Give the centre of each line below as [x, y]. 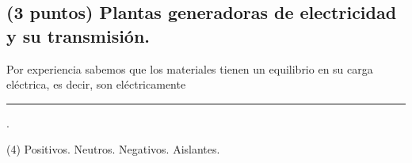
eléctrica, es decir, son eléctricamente [96, 84]
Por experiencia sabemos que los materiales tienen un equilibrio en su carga [190, 68]
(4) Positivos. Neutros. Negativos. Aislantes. [113, 149]
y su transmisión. [78, 35]
